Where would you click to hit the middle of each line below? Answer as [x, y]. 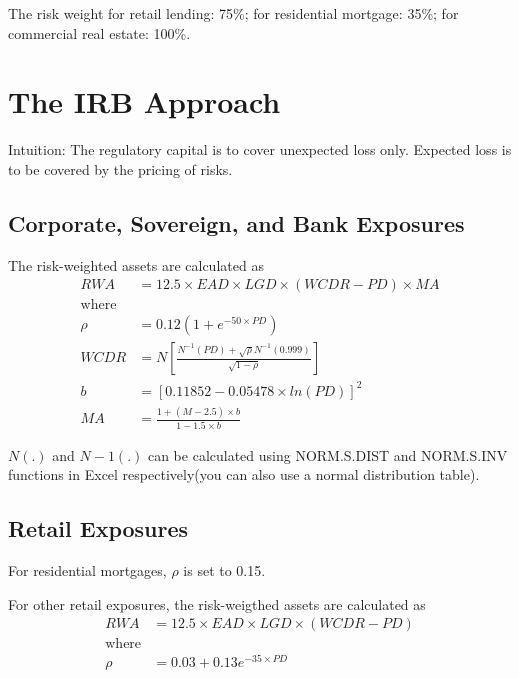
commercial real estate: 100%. [99, 32]
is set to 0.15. [224, 570]
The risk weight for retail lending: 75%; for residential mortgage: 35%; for [233, 13]
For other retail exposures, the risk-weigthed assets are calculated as [217, 603]
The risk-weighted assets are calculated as [136, 264]
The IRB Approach [144, 101]
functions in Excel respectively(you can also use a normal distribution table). [244, 474]
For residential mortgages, [87, 570]
